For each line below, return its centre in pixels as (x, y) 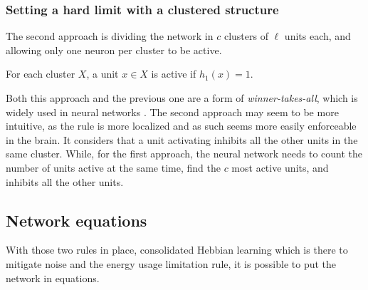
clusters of (246, 36)
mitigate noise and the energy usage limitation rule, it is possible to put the (171, 263)
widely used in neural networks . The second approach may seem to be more (172, 112)
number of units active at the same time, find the (113, 167)
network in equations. (53, 278)
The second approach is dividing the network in (110, 36)
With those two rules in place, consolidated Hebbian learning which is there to (177, 250)
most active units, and (280, 167)
